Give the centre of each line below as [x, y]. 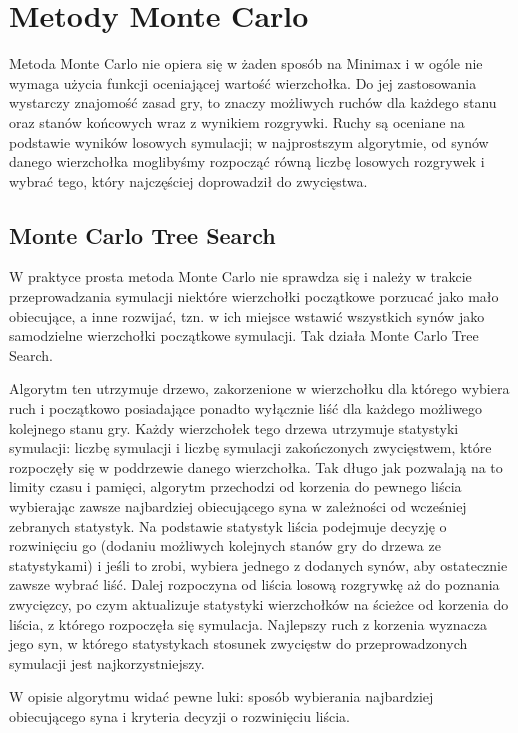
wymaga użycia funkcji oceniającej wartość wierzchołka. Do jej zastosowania [243, 82]
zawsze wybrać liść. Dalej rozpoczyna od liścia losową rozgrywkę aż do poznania [254, 584]
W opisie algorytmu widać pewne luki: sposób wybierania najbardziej [221, 696]
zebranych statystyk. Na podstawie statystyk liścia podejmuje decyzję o [228, 525]
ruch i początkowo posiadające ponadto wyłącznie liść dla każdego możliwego [246, 408]
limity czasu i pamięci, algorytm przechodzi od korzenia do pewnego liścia [235, 486]
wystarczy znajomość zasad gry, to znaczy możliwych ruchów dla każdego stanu [253, 102]
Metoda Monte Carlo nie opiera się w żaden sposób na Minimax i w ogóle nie [246, 63]
